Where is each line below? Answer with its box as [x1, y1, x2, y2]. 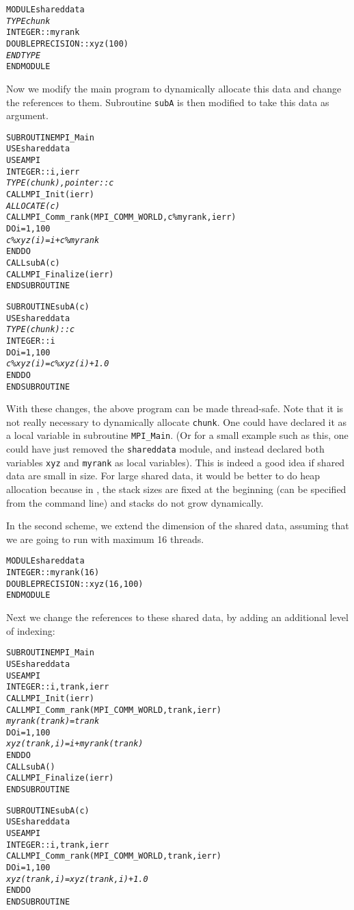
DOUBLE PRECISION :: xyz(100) [6, 38, 128, 49]
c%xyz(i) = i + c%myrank [6, 235, 100, 245]
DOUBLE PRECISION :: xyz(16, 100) [6, 579, 144, 589]
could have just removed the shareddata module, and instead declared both [6, 442, 325, 456]
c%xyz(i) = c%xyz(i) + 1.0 [6, 359, 109, 369]
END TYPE [6, 50, 41, 60]
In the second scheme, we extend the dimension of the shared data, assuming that [6, 518, 349, 533]
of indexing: [6, 623, 55, 637]
